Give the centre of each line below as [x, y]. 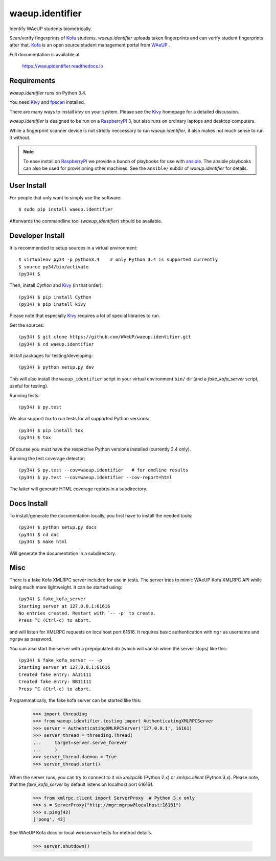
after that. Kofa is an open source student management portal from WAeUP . [90, 45]
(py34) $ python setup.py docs [58, 527]
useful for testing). [29, 386]
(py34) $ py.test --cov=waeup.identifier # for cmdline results [103, 470]
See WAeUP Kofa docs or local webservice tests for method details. [81, 833]
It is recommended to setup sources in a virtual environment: [73, 247]
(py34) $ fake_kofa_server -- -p [60, 660]
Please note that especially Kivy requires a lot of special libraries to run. [85, 316]
